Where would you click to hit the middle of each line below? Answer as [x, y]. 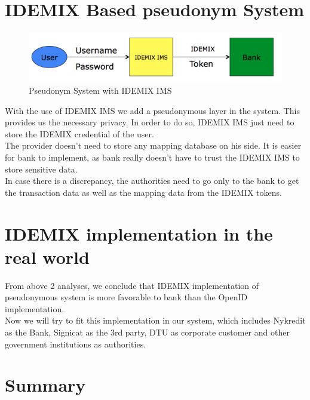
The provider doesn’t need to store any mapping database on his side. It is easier [153, 145]
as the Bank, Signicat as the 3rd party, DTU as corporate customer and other [147, 332]
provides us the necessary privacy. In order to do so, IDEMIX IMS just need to [150, 122]
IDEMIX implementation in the [139, 233]
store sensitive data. [41, 169]
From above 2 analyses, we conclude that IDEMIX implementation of [132, 285]
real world [47, 256]
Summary [45, 385]
